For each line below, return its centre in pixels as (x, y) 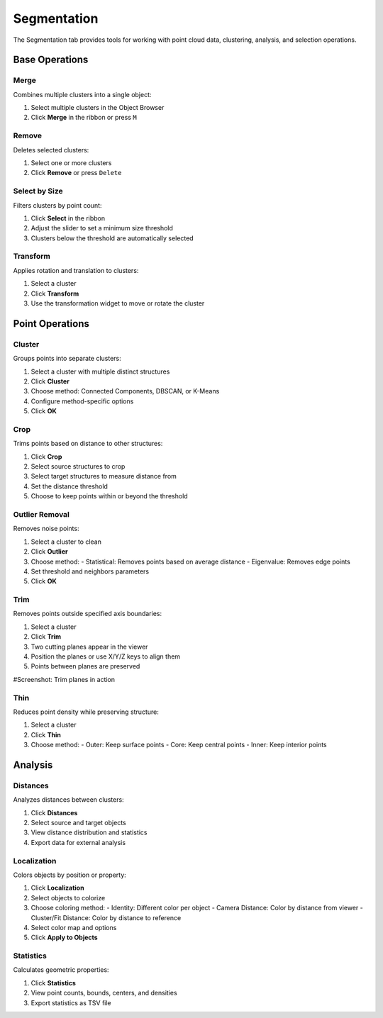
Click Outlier (49, 552)
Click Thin (46, 734)
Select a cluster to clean (66, 542)
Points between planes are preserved (85, 666)
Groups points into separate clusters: (67, 359)
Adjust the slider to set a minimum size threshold (102, 228)
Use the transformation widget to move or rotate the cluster (118, 303)
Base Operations (51, 60)
